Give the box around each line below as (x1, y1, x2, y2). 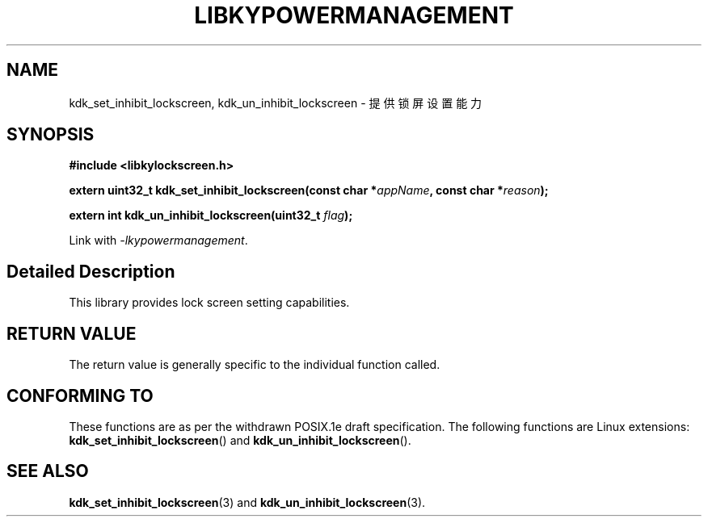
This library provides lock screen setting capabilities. (69, 295, 350, 310)
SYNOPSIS (6, 124, 95, 145)
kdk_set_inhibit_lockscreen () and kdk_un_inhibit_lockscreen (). (69, 433, 411, 447)
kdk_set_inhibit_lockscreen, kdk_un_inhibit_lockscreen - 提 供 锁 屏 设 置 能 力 (69, 95, 483, 110)
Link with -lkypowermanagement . (69, 233, 248, 248)
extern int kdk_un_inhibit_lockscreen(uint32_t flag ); (69, 208, 353, 223)
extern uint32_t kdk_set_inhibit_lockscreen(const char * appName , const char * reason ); (69, 183, 549, 198)
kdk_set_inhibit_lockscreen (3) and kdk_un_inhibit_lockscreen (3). (69, 495, 426, 509)
